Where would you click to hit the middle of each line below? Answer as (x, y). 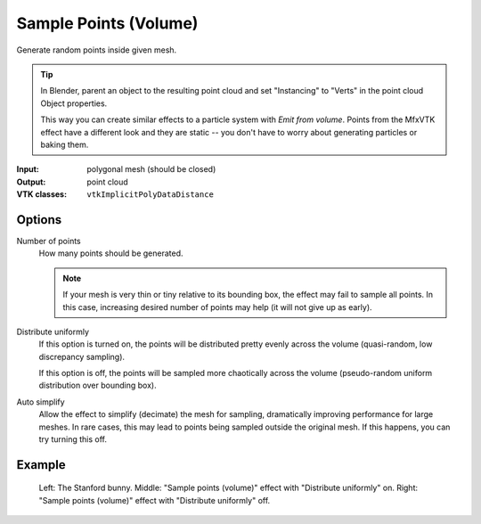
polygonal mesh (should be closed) (151, 169)
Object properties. (74, 103)
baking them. (65, 144)
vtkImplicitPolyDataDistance (150, 195)
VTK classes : (41, 194)
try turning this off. (73, 439)
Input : (28, 169)
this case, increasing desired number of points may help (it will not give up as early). (218, 307)
